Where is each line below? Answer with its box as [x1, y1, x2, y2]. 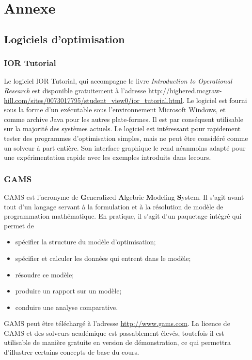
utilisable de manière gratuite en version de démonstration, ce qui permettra [4, 337, 231, 347]
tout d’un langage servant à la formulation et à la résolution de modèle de [4, 201, 223, 211]
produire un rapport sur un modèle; [15, 286, 122, 296]
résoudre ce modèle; [15, 269, 74, 279]
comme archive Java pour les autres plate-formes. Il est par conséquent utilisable [4, 114, 243, 124]
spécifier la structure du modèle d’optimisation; [15, 237, 156, 247]
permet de [4, 220, 34, 230]
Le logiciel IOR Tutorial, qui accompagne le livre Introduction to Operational [4, 76, 232, 86]
